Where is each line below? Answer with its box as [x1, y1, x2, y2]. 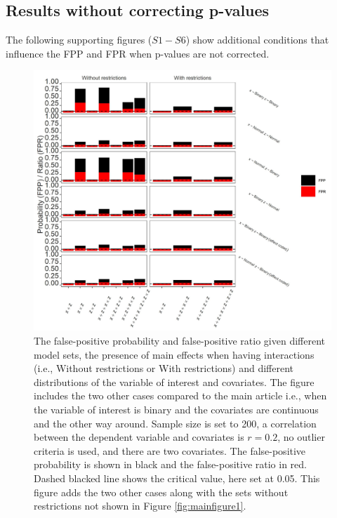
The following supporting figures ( [6, 32, 152, 47]
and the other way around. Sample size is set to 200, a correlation [34, 416, 317, 430]
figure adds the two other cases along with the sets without [34, 484, 289, 499]
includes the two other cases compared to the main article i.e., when [34, 388, 327, 403]
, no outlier [277, 430, 325, 444]
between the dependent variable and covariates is [34, 430, 244, 444]
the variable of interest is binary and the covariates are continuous [34, 401, 319, 416]
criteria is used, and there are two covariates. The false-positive [34, 443, 306, 458]
